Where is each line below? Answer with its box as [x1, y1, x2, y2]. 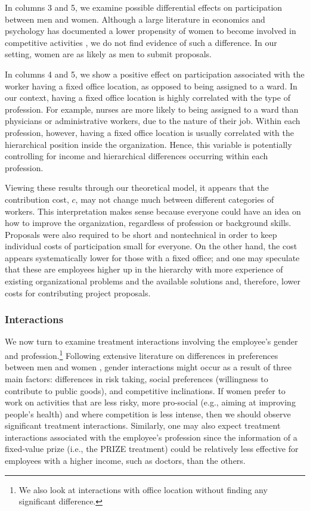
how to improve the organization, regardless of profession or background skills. [5, 216, 292, 229]
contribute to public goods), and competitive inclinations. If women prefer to [5, 384, 286, 397]
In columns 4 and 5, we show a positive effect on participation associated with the [5, 67, 305, 80]
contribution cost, [5, 193, 69, 205]
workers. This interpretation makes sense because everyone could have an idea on [5, 205, 301, 217]
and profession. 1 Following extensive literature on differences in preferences [5, 348, 278, 361]
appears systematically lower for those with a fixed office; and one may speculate [5, 251, 300, 264]
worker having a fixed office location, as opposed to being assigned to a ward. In [5, 79, 297, 92]
